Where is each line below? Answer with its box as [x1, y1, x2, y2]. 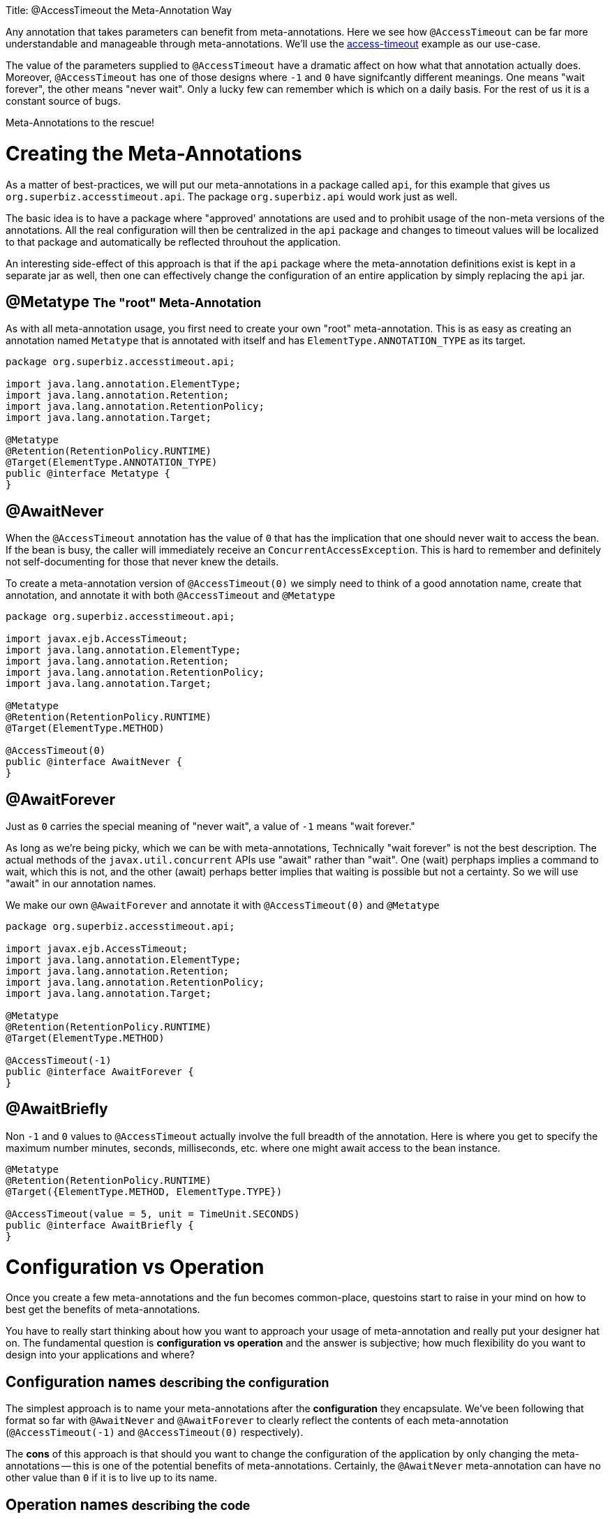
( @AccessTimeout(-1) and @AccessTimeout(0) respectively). [6, 1426, 304, 1439]
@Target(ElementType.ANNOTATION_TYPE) [6, 457, 218, 468]
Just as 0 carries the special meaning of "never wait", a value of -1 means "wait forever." [6, 820, 415, 833]
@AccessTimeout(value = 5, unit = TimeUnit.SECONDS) [6, 1208, 300, 1220]
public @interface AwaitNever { [6, 756, 182, 768]
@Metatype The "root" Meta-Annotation [6, 292, 262, 311]
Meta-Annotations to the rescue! [6, 117, 155, 128]
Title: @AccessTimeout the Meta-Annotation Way [6, 4, 232, 16]
